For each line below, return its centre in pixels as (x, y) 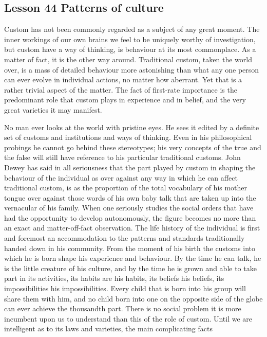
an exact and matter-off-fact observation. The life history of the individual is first (132, 228)
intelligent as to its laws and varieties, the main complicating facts (108, 329)
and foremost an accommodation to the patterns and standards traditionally (125, 238)
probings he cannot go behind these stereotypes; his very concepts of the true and (133, 147)
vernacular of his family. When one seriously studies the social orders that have (129, 208)
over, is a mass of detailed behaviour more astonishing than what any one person (132, 69)
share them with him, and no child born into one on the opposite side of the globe (133, 298)
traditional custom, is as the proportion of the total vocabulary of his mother (126, 188)
